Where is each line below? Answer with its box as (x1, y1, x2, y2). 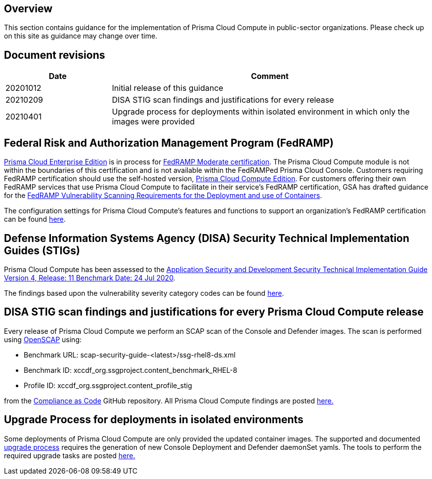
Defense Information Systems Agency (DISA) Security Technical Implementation (4, 232, 410, 244)
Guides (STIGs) (4, 244, 80, 257)
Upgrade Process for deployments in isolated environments (4, 413, 303, 426)
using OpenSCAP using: (4, 335, 82, 344)
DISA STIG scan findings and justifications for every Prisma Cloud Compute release (4, 306, 424, 319)
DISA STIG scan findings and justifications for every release (112, 95, 334, 105)
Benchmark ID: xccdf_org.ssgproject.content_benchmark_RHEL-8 (24, 365, 237, 374)
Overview (4, 2, 53, 15)
